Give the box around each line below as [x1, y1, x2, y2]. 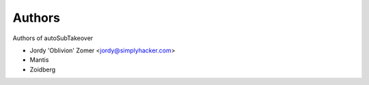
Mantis [29, 56, 49, 64]
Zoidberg [29, 65, 56, 73]
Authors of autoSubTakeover [12, 34, 94, 42]
